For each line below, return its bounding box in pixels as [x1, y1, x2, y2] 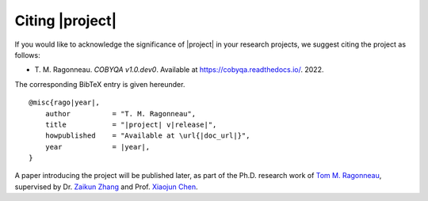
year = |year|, [44, 142, 151, 151]
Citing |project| [14, 12, 117, 29]
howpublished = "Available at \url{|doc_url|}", [44, 131, 250, 140]
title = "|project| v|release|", [44, 119, 217, 129]
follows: [14, 50, 40, 59]
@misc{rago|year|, [29, 98, 101, 107]
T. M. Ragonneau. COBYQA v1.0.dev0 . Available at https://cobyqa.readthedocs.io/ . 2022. [34, 65, 324, 74]
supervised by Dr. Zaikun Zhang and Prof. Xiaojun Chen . [14, 182, 198, 192]
